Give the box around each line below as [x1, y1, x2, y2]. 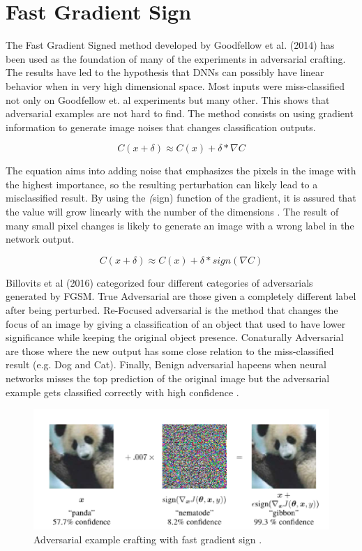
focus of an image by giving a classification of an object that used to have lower [6, 316, 346, 331]
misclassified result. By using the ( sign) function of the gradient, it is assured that [6, 190, 356, 205]
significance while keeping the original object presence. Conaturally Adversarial [6, 330, 344, 345]
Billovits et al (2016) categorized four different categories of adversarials [6, 275, 313, 289]
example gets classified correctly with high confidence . [6, 384, 239, 399]
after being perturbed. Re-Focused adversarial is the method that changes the [6, 303, 338, 317]
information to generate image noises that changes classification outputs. [6, 119, 316, 134]
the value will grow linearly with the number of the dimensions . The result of [6, 204, 339, 219]
